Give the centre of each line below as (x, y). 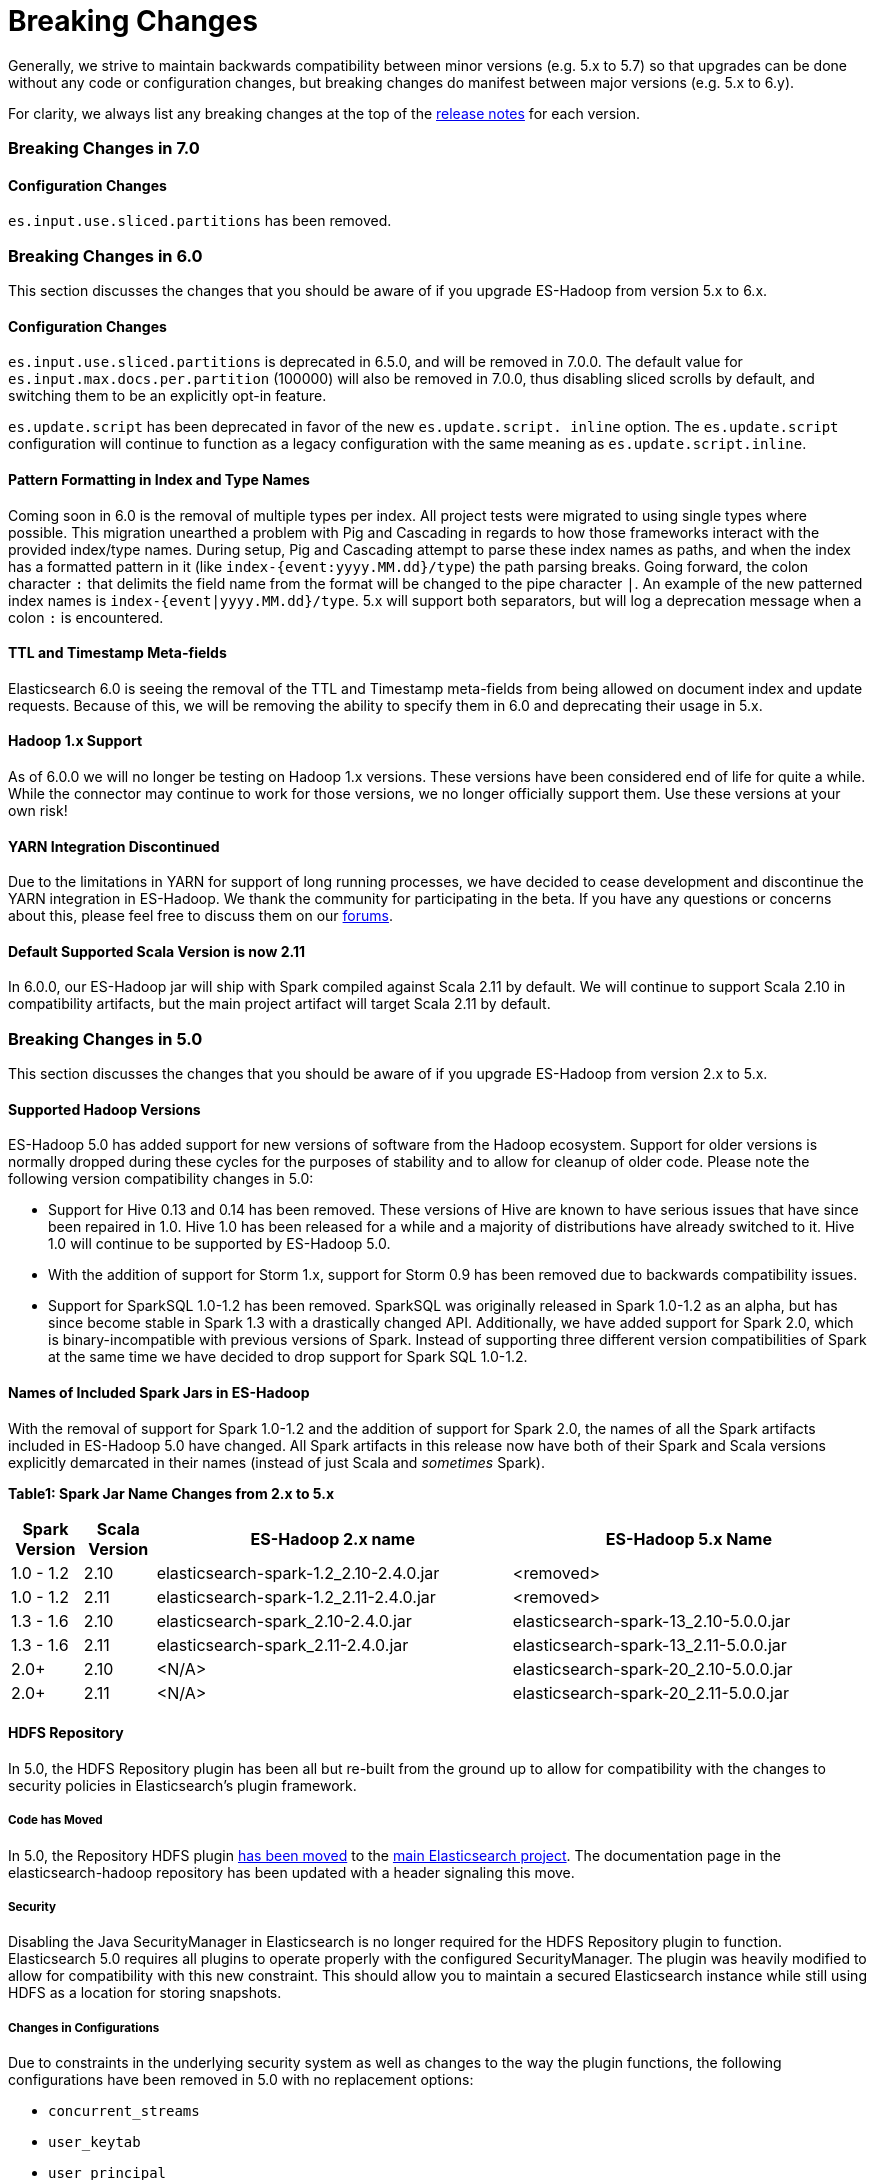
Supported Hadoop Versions (104, 1109)
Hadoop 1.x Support (75, 741)
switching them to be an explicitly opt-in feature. (167, 396)
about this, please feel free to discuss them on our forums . (200, 916)
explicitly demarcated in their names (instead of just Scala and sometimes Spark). (276, 1462)
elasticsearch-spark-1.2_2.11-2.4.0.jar (296, 1596)
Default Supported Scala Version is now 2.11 (156, 951)
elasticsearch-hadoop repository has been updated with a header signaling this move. (291, 1872)
